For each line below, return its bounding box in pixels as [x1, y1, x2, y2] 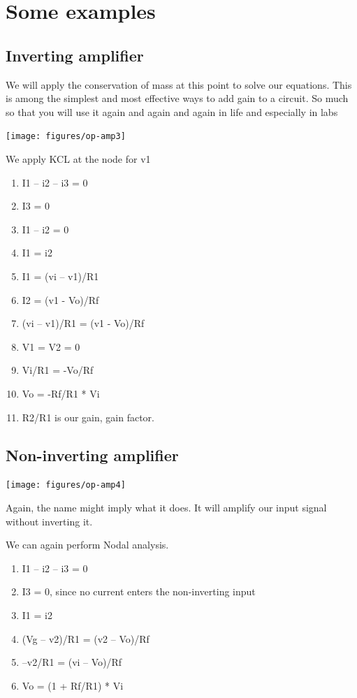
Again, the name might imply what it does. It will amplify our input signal [6, 500, 327, 514]
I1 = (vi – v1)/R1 [22, 268, 99, 283]
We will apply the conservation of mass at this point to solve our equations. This [6, 77, 352, 92]
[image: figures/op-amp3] [6, 131, 126, 142]
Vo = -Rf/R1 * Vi [22, 386, 100, 400]
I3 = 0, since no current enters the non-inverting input [22, 584, 256, 599]
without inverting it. [6, 514, 93, 528]
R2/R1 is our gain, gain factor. [22, 409, 154, 424]
